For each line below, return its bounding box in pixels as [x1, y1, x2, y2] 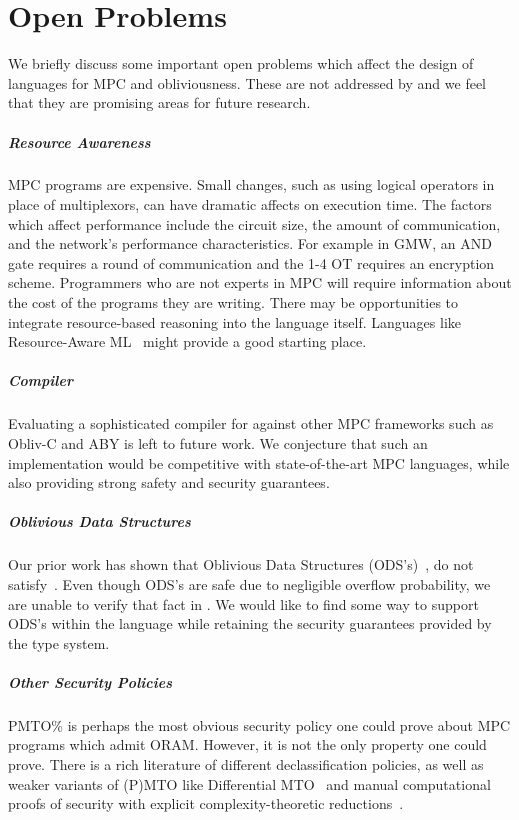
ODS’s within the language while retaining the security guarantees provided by [8, 613, 492, 634]
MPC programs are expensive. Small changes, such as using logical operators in [8, 174, 495, 195]
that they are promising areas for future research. [8, 92, 311, 113]
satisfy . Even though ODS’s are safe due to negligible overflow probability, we [8, 573, 491, 594]
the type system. [8, 632, 110, 653]
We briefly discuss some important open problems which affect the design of [8, 53, 474, 74]
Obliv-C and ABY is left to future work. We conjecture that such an [8, 432, 428, 453]
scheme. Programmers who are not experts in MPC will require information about [8, 272, 512, 293]
